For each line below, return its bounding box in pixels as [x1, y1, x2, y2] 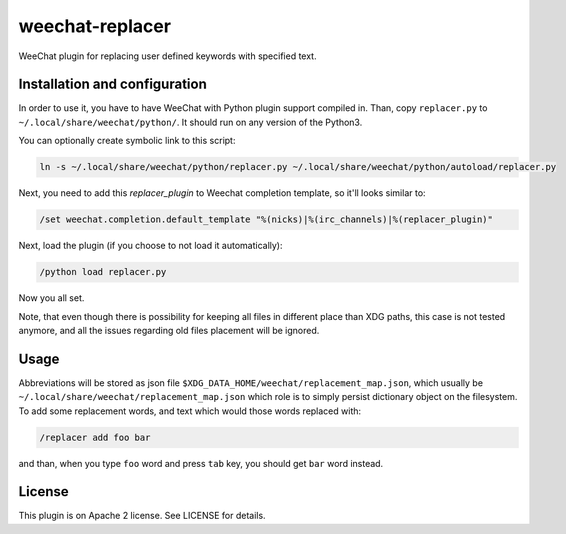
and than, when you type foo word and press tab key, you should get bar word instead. [18, 457, 384, 469]
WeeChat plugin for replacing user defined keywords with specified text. [18, 50, 317, 62]
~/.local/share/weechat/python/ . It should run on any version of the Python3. [18, 116, 363, 128]
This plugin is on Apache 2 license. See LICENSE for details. [18, 510, 266, 522]
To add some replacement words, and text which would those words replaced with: [18, 405, 362, 417]
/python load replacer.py [39, 266, 167, 278]
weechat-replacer [18, 15, 172, 37]
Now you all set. [18, 292, 85, 304]
